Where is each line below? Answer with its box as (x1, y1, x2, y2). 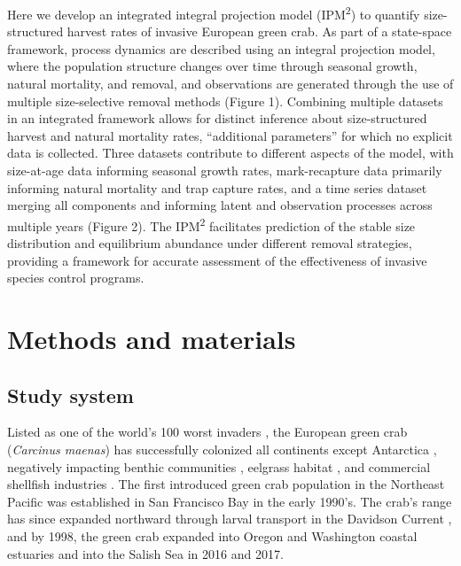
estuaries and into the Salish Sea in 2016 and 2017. (7, 544, 284, 562)
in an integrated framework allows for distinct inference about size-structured (7, 109, 427, 128)
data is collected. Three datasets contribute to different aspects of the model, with (7, 143, 454, 162)
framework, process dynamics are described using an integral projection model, (7, 39, 435, 58)
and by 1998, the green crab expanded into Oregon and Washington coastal (7, 526, 418, 545)
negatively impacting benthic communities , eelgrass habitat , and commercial (7, 457, 431, 476)
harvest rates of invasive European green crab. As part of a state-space (66, 22, 452, 41)
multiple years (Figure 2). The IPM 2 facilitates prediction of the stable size (7, 213, 416, 235)
